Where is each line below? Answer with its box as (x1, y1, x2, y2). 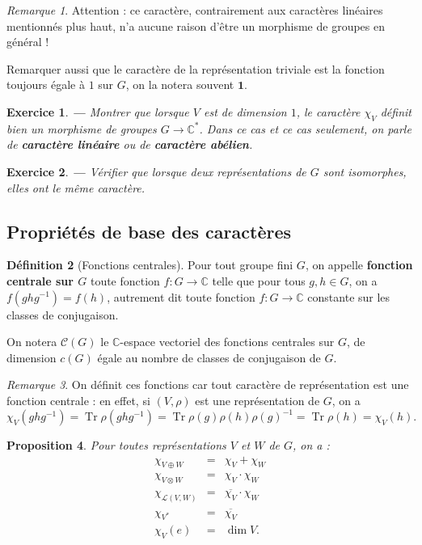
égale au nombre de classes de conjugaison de (97, 349, 321, 365)
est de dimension (203, 103, 287, 120)
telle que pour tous (212, 272, 306, 289)
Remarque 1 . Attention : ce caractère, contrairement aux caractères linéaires (6, 2, 383, 18)
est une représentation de (195, 391, 320, 408)
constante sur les (307, 288, 390, 305)
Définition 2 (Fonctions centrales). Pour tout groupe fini (6, 256, 293, 273)
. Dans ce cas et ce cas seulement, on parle (199, 120, 411, 137)
